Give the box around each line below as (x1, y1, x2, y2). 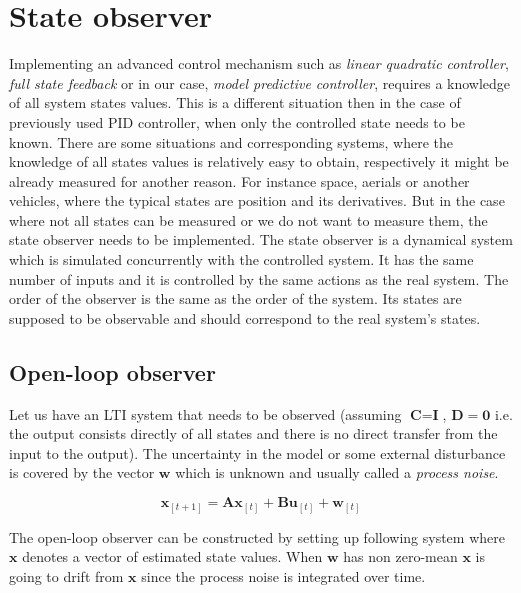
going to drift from (9, 565, 124, 586)
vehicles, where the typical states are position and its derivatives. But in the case (9, 190, 505, 211)
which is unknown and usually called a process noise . (175, 462, 499, 483)
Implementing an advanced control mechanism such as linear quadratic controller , (9, 53, 509, 74)
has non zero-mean (343, 546, 458, 567)
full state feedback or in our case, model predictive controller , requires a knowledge (9, 72, 511, 93)
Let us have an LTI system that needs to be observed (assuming (9, 403, 402, 424)
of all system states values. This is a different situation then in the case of (9, 92, 461, 113)
